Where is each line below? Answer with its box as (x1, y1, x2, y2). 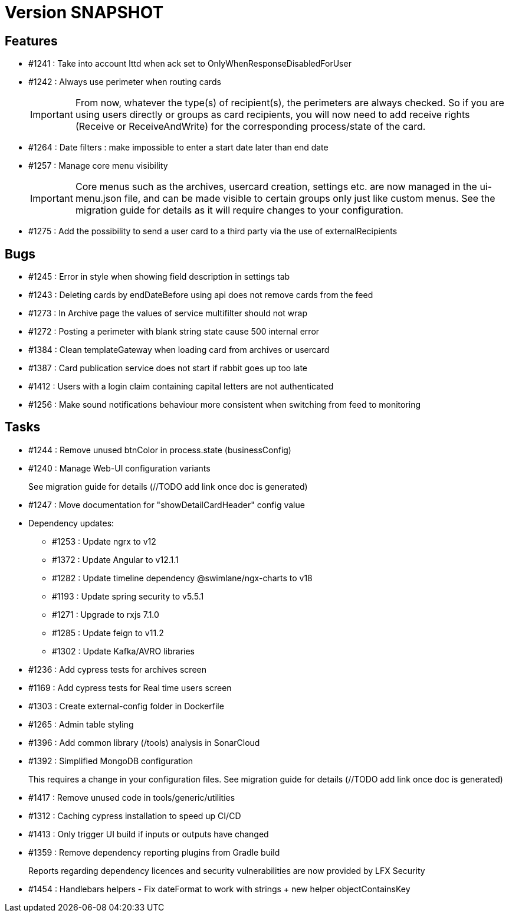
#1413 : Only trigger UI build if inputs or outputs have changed (28, 828, 269, 839)
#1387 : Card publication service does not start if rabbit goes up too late (28, 363, 308, 374)
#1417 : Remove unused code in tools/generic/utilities (28, 792, 235, 803)
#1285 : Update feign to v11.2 (52, 627, 164, 638)
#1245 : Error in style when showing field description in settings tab (28, 271, 290, 282)
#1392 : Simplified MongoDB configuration (28, 755, 193, 766)
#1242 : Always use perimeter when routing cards (28, 77, 221, 87)
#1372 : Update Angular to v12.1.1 (52, 554, 179, 565)
